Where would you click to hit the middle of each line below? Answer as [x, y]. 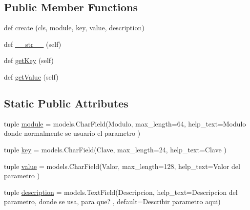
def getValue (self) [31, 76]
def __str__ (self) [33, 44]
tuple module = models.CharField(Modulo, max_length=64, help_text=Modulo [125, 123]
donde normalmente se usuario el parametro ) [72, 133]
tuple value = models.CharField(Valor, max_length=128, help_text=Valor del [122, 166]
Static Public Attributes [66, 103]
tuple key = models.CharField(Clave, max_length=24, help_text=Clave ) [115, 149]
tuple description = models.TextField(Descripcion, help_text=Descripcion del [121, 192]
